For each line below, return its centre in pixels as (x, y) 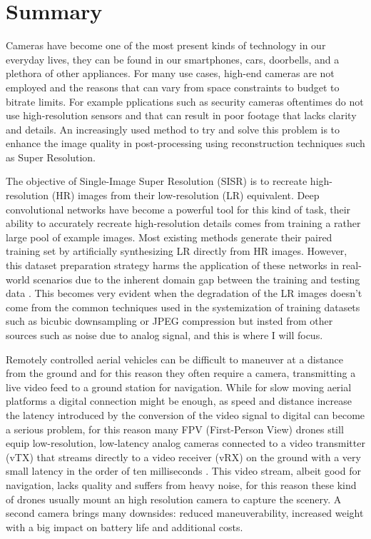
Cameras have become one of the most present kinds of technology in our (166, 45)
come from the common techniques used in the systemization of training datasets (183, 307)
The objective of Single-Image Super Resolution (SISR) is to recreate (157, 181)
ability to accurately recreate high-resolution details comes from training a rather (183, 223)
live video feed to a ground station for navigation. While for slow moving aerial (179, 387)
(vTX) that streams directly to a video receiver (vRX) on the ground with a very (183, 457)
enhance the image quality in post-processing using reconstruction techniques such (185, 143)
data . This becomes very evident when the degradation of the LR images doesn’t (184, 293)
